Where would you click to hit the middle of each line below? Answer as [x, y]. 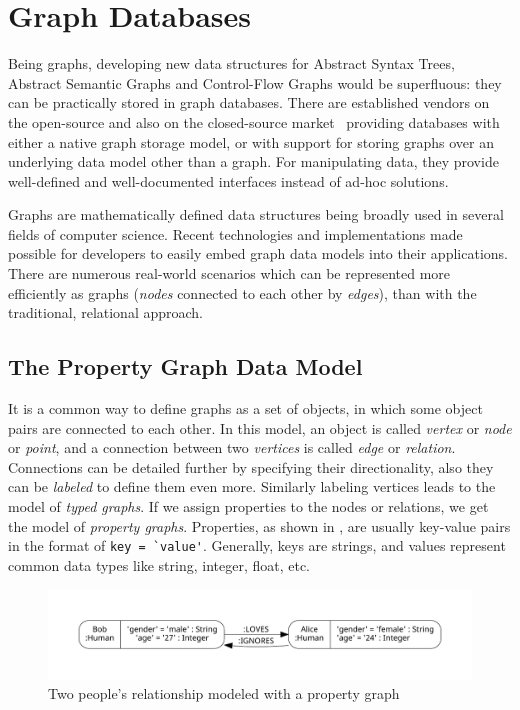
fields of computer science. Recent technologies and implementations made [235, 233]
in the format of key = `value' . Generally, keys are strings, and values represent [257, 545]
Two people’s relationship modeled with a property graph [224, 693]
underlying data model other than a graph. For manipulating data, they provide [253, 161]
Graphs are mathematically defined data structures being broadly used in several [256, 214]
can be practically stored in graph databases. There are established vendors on [249, 102]
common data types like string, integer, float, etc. [159, 564]
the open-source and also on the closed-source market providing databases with [254, 121]
